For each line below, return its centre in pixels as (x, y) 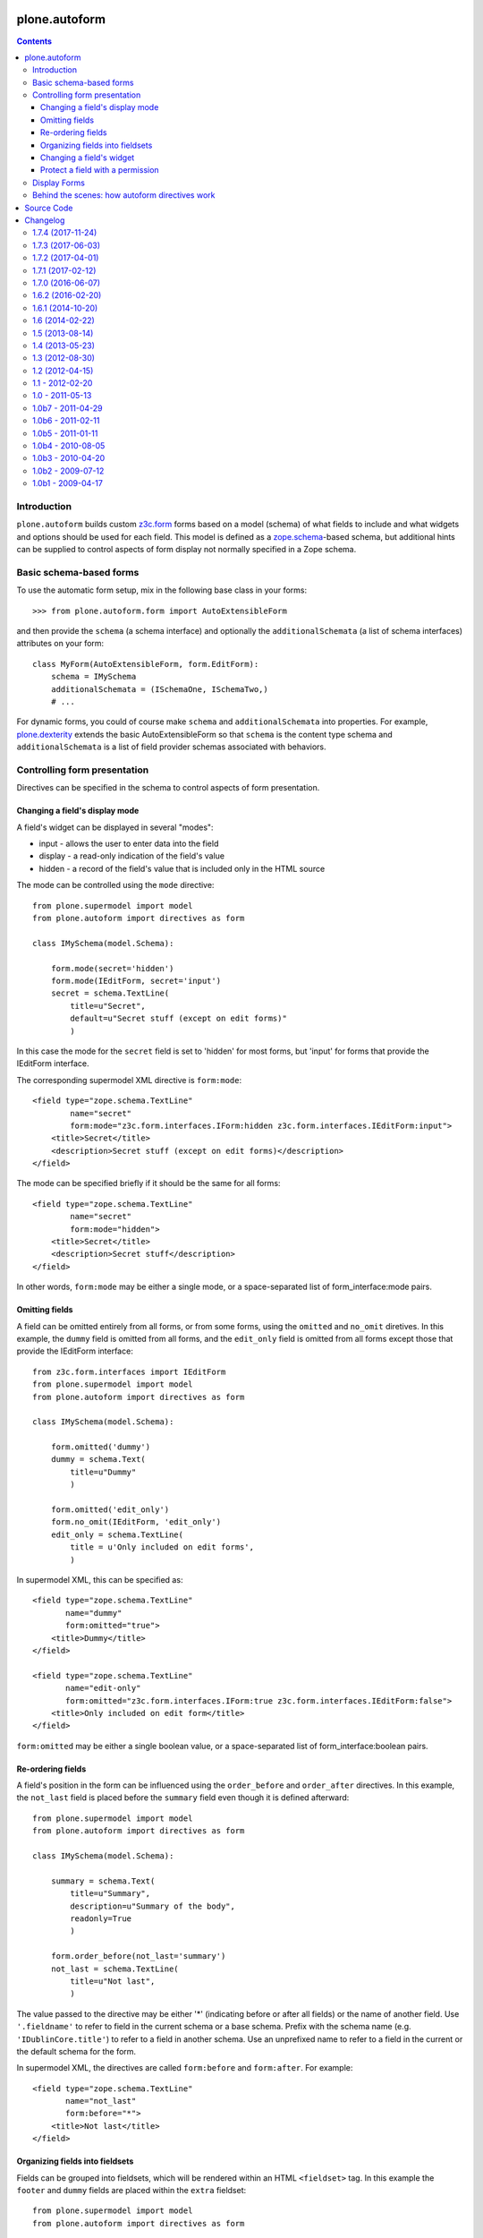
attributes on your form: (60, 644)
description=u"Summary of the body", (153, 1906)
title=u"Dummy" (103, 1472)
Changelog (45, 220)
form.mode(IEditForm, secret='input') (136, 981)
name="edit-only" (103, 1688)
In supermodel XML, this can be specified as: (100, 1580)
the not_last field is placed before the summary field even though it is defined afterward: (183, 1798)
